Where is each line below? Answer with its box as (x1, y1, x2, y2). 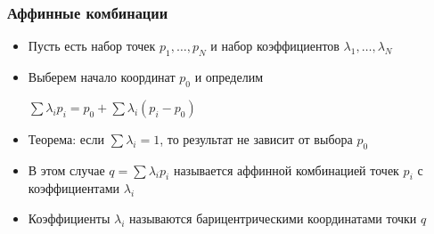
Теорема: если (28, 129, 105, 148)
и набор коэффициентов (210, 36, 340, 55)
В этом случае (28, 160, 105, 179)
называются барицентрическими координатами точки (128, 209, 417, 227)
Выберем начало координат (28, 68, 176, 86)
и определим (194, 68, 263, 86)
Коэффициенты (28, 209, 111, 227)
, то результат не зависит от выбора (160, 129, 353, 148)
